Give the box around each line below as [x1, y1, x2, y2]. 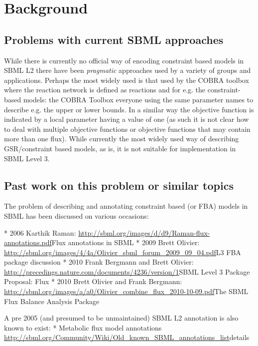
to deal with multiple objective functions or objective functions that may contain [4, 123, 251, 134]
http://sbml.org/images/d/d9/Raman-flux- [78, 227, 210, 238]
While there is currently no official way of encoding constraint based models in [4, 55, 244, 65]
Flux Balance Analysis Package [4, 296, 100, 306]
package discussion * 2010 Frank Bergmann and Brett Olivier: [4, 257, 194, 267]
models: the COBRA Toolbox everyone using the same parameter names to [23, 94, 254, 104]
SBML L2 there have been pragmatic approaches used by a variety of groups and [4, 65, 251, 75]
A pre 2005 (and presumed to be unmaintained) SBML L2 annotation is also [4, 313, 239, 323]
